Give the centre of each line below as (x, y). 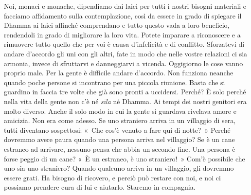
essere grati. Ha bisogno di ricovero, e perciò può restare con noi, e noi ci (112, 177)
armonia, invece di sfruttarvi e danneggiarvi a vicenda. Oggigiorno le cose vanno (124, 63)
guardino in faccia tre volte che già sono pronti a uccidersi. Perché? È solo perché (125, 92)
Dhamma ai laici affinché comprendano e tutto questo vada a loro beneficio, (117, 25)
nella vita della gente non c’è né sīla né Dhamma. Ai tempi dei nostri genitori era (125, 101)
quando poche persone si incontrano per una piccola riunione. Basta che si (115, 82)
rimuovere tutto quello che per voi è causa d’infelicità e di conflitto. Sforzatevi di (124, 44)
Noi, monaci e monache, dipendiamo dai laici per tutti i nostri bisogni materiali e (125, 6)
